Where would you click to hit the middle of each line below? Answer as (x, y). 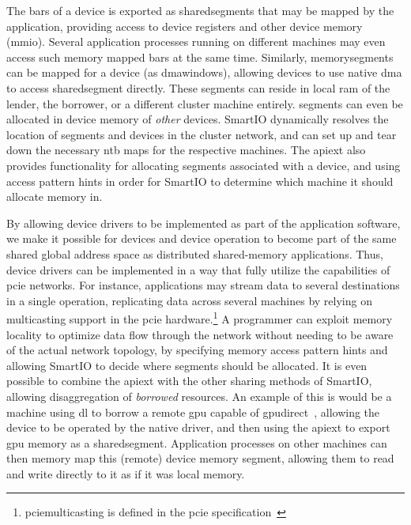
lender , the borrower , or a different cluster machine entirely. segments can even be (205, 103)
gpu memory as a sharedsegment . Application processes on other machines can (197, 442)
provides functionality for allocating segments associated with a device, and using (204, 165)
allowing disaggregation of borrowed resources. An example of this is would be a (199, 396)
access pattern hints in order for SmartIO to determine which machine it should (200, 181)
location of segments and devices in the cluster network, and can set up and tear (202, 134)
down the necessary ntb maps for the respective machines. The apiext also (186, 150)
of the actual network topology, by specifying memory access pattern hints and (197, 350)
